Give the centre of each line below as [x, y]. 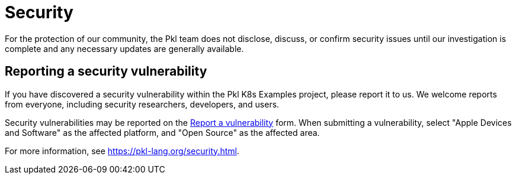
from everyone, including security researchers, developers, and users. [142, 104]
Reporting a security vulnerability [106, 71]
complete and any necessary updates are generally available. [124, 48]
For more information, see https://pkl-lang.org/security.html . [122, 151]
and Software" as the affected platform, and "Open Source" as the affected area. [162, 132]
